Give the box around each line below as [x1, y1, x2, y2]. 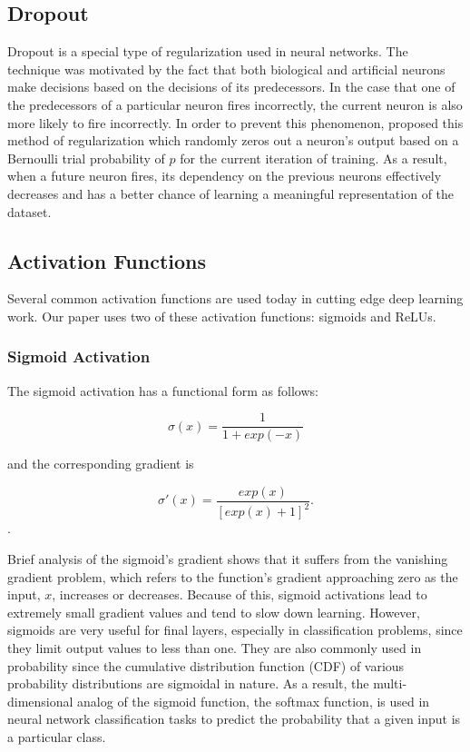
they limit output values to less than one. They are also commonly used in [7, 638, 422, 657]
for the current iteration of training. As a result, [180, 148, 447, 167]
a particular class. [7, 727, 106, 746]
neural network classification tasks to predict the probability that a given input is [7, 709, 461, 728]
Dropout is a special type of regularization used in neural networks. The [7, 42, 408, 61]
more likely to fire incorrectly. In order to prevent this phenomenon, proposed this [7, 113, 464, 132]
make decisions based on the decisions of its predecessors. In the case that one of [7, 77, 455, 96]
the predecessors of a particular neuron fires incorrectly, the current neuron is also [7, 94, 463, 114]
